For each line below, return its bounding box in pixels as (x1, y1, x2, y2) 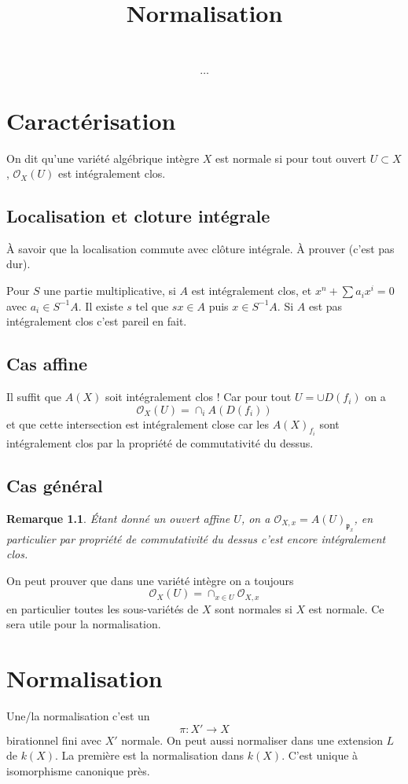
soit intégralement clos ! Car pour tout (105, 388, 292, 405)
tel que (135, 297, 169, 314)
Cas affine (6, 352, 88, 376)
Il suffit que (6, 388, 62, 405)
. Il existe (78, 297, 123, 314)
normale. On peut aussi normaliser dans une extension (121, 731, 383, 748)
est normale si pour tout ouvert (215, 149, 367, 166)
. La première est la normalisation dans (55, 747, 244, 764)
